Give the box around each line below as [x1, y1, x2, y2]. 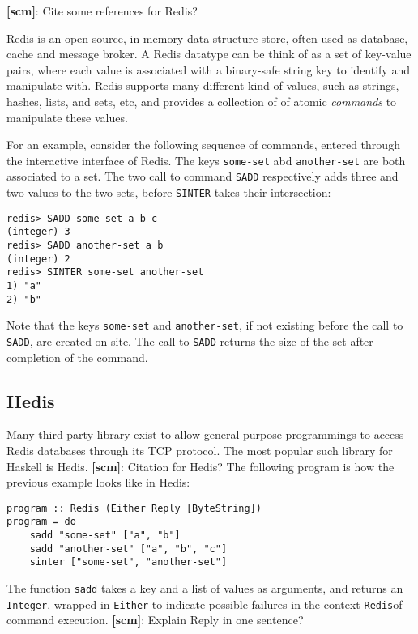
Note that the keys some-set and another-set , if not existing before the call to [6, 317, 403, 334]
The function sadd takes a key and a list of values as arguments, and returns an [6, 580, 403, 597]
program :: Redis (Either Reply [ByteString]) [6, 502, 262, 514]
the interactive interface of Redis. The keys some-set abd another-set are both [6, 151, 406, 168]
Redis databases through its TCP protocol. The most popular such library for [6, 442, 393, 459]
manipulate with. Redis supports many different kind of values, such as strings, [6, 77, 399, 94]
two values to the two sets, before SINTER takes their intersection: [6, 184, 331, 201]
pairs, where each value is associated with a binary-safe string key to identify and [6, 61, 410, 78]
